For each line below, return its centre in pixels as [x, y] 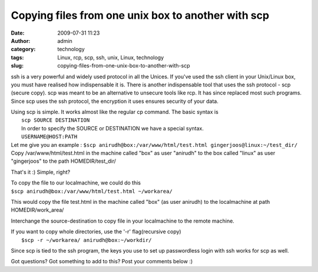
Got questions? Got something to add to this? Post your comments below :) [102, 261]
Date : [18, 33]
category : [23, 49]
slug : [17, 66]
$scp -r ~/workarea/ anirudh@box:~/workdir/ [87, 240]
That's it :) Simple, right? [41, 172]
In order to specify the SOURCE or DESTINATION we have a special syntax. [113, 128]
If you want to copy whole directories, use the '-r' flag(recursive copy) [96, 231]
